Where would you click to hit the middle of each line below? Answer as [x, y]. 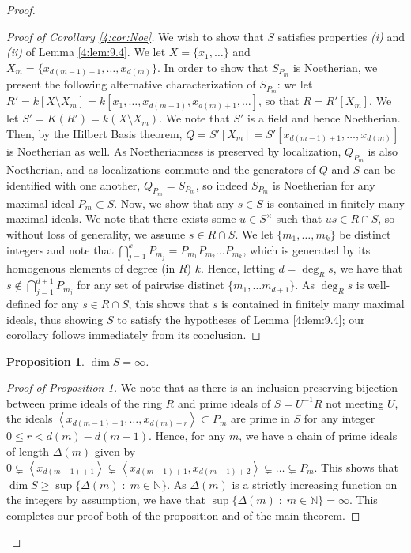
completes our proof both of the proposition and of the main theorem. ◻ [183, 515]
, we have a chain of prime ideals [318, 436]
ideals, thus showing [55, 319]
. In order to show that [213, 67]
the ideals [30, 418]
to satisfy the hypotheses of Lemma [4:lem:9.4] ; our [241, 319]
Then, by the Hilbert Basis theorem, [94, 133]
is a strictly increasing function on [315, 484]
